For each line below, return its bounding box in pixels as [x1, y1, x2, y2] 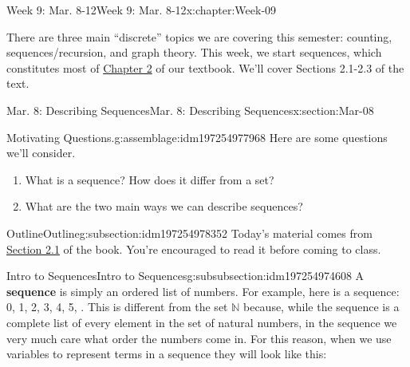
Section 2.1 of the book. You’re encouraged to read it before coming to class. [6, 240, 381, 257]
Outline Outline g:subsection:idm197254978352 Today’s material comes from [6, 224, 373, 241]
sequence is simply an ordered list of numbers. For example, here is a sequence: [6, 282, 400, 299]
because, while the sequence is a [242, 298, 400, 315]
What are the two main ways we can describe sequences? [25, 198, 303, 215]
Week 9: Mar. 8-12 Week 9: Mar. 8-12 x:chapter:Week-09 [6, 2, 277, 18]
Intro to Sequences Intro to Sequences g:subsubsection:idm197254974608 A [6, 267, 365, 284]
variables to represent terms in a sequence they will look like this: [6, 345, 327, 362]
